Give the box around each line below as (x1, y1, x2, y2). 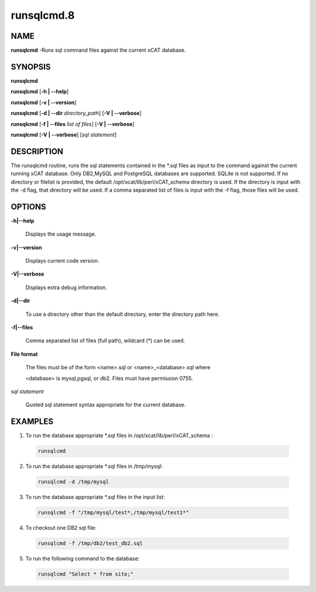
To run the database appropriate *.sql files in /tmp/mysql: (25, 463, 163, 470)
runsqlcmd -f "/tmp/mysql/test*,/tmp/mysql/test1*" (37, 509, 190, 516)
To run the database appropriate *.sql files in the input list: (25, 494, 165, 501)
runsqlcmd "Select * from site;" (37, 571, 134, 577)
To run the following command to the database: (25, 555, 140, 562)
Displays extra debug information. (25, 284, 108, 291)
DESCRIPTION (11, 147, 64, 156)
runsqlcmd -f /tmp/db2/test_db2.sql (37, 540, 143, 547)
